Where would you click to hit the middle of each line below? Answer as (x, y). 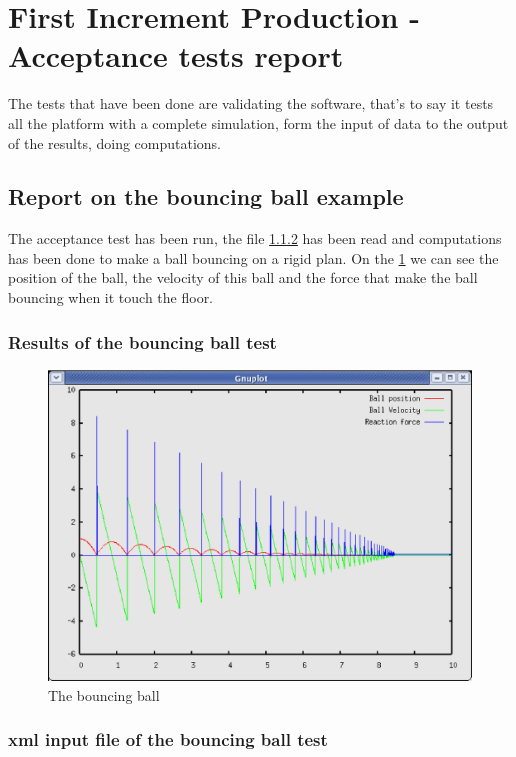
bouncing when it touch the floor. (111, 297)
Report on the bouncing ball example (206, 196)
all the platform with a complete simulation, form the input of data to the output (258, 122)
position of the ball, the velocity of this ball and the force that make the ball (243, 277)
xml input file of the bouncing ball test (168, 739)
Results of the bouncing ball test (142, 341)
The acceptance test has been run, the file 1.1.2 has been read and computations (255, 238)
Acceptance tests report (176, 55)
